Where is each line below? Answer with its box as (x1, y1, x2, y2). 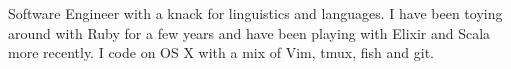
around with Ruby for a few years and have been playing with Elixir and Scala (8, 22, 491, 43)
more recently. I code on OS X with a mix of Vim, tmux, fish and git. (8, 42, 434, 63)
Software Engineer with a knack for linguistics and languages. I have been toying (8, 3, 503, 23)
